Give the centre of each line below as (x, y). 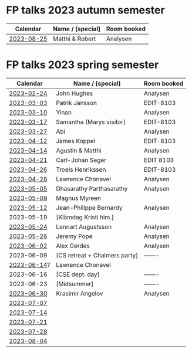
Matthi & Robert (74, 39)
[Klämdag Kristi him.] (85, 217)
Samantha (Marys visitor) (91, 122)
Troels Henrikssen (81, 169)
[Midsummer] (75, 284)
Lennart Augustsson (84, 226)
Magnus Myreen (78, 198)
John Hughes (74, 93)
